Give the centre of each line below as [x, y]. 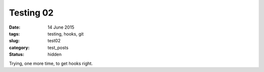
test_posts [58, 47]
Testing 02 [31, 13]
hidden [55, 54]
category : [19, 47]
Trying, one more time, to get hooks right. [51, 63]
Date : [15, 27]
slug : [14, 41]
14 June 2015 [61, 27]
